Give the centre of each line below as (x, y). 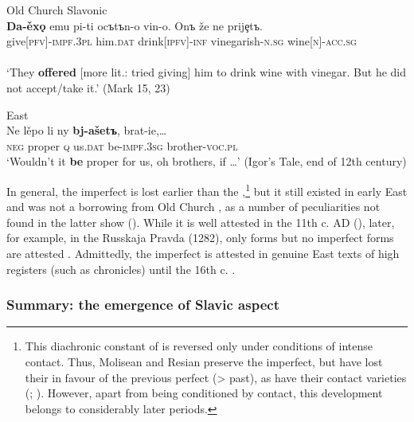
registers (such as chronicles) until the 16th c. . (121, 269)
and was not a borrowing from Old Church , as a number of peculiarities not (193, 207)
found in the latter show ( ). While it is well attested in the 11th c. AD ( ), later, (201, 222)
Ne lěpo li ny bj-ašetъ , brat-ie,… (87, 130)
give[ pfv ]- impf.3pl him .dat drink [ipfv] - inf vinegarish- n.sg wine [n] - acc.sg (182, 41)
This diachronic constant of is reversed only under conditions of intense (199, 346)
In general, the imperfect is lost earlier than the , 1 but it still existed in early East (207, 190)
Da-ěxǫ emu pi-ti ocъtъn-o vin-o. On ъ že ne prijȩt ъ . (135, 25)
